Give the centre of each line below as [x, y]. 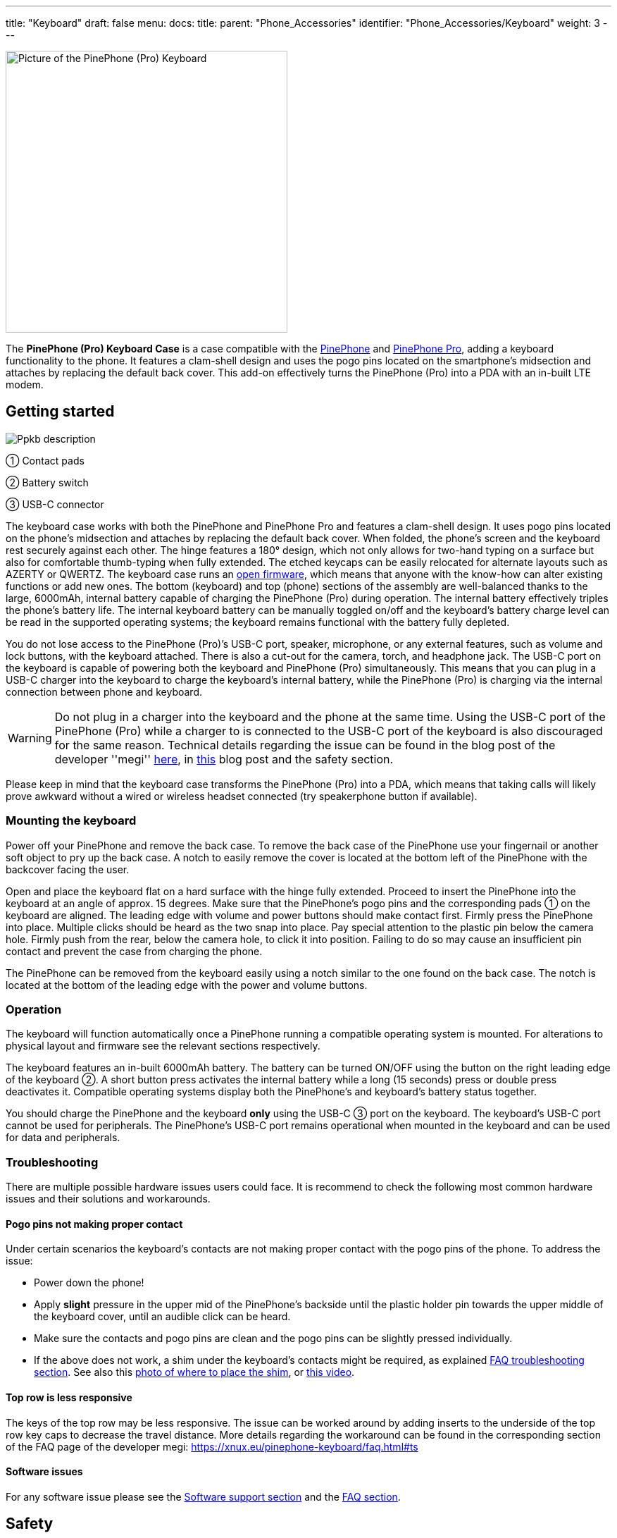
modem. [25, 384]
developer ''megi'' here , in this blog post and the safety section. [224, 759]
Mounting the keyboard [71, 821]
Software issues [44, 1472]
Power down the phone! [89, 1283]
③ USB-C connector [55, 504]
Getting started [60, 412]
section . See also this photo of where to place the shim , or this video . [194, 1372]
